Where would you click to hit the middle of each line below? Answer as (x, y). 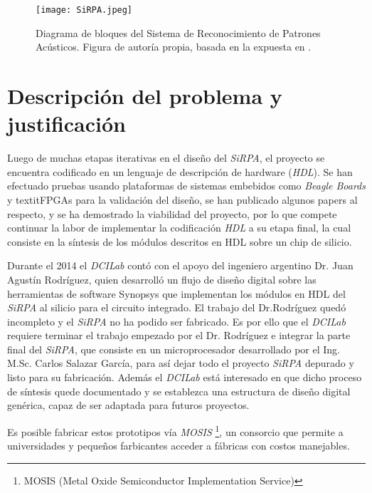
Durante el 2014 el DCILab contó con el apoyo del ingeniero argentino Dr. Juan (180, 265)
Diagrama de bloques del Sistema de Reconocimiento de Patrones (178, 32)
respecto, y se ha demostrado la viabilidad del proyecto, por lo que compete (172, 213)
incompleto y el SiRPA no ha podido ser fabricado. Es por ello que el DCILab (176, 321)
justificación (67, 124)
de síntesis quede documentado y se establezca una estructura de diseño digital (179, 391)
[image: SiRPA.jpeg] (84, 10)
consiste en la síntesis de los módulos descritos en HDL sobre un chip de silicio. (180, 241)
